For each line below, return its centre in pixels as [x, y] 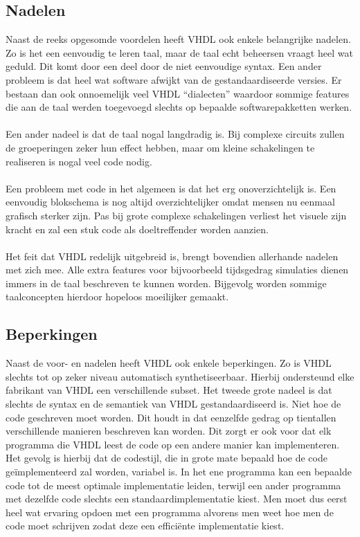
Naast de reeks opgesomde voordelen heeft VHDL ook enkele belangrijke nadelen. [178, 39]
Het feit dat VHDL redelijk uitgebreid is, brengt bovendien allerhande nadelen [172, 256]
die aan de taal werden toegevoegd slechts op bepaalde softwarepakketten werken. [179, 107]
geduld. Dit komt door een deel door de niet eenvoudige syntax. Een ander [164, 66]
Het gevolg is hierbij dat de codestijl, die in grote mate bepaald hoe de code [166, 458]
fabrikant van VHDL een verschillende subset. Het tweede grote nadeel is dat [169, 390]
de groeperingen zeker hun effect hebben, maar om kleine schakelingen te [160, 147]
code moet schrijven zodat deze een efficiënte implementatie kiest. [145, 526]
